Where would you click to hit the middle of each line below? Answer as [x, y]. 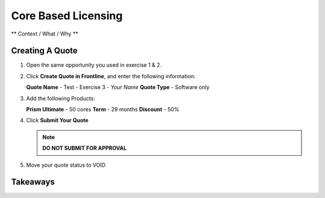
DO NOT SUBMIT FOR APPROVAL [85, 148]
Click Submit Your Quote [57, 120]
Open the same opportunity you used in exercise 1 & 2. [94, 65]
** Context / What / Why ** [45, 34]
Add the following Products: [61, 98]
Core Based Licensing [67, 16]
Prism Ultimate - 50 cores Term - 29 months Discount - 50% [103, 110]
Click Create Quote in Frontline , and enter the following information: [111, 76]
